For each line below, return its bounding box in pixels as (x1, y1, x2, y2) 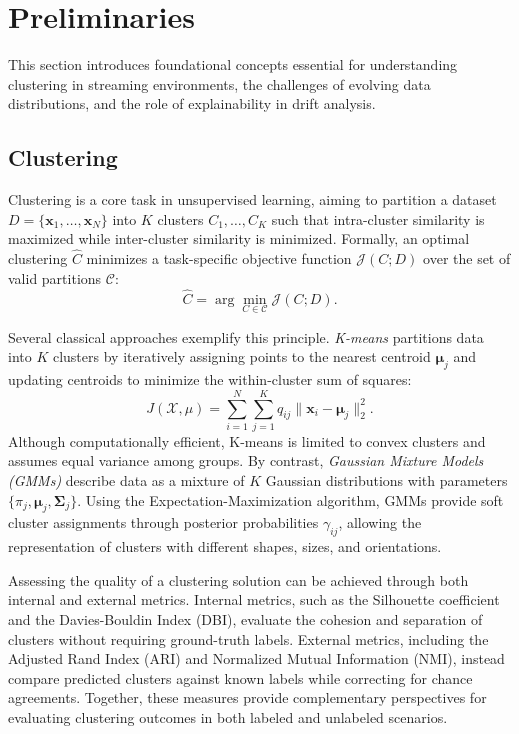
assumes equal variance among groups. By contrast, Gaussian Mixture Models (8, 450, 484, 471)
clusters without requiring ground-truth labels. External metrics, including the (8, 628, 489, 649)
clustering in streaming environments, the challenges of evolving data (8, 73, 431, 94)
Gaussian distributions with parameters (265, 470, 508, 491)
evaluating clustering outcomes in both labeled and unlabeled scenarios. (8, 706, 448, 727)
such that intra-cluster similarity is (271, 208, 485, 229)
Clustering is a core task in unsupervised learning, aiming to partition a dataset (8, 189, 497, 210)
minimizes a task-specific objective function (86, 248, 352, 269)
